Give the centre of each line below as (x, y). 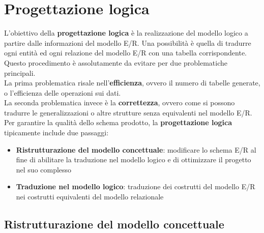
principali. (20, 72)
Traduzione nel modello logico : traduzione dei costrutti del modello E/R (136, 186)
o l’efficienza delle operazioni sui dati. (63, 92)
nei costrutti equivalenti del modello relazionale (90, 197)
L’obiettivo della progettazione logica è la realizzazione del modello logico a (126, 33)
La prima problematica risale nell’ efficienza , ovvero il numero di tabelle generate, (132, 83)
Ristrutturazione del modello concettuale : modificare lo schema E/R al (136, 149)
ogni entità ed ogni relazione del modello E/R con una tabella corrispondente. (125, 53)
